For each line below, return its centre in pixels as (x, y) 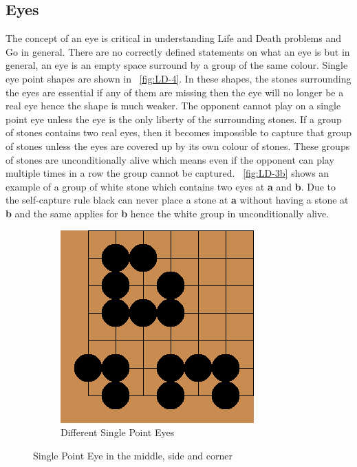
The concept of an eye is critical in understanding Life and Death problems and (174, 38)
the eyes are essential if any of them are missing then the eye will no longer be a (175, 92)
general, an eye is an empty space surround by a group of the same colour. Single (177, 65)
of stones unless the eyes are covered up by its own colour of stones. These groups (178, 145)
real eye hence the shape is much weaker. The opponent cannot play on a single (173, 106)
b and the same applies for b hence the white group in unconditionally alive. (167, 213)
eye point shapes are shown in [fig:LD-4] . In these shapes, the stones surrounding (178, 78)
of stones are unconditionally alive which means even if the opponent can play (170, 159)
